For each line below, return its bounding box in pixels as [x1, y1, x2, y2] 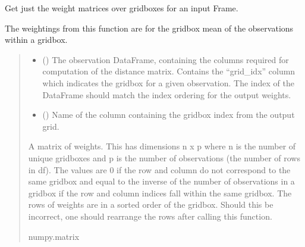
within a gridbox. [5, 33, 68, 46]
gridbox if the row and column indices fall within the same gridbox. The [28, 186, 292, 199]
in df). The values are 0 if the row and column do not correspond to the [28, 163, 291, 176]
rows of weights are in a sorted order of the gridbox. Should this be [28, 198, 273, 211]
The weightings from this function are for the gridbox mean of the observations [5, 21, 294, 34]
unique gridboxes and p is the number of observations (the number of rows [28, 151, 300, 164]
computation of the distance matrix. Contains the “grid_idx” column [42, 65, 295, 77]
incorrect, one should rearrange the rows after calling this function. [28, 210, 272, 222]
